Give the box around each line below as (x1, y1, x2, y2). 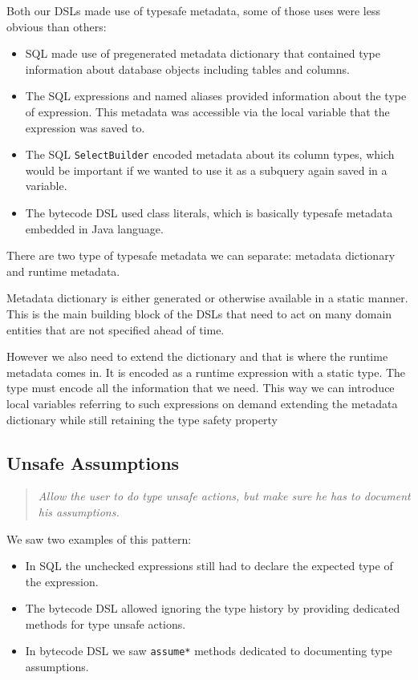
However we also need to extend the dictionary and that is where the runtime (6, 348, 388, 365)
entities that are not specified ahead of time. (6, 321, 225, 338)
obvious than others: (6, 18, 107, 34)
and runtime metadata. (6, 262, 120, 279)
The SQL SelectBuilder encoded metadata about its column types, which (25, 146, 395, 163)
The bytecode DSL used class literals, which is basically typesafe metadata (25, 204, 393, 221)
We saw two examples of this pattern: (6, 530, 192, 547)
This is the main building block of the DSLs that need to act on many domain (6, 305, 392, 322)
